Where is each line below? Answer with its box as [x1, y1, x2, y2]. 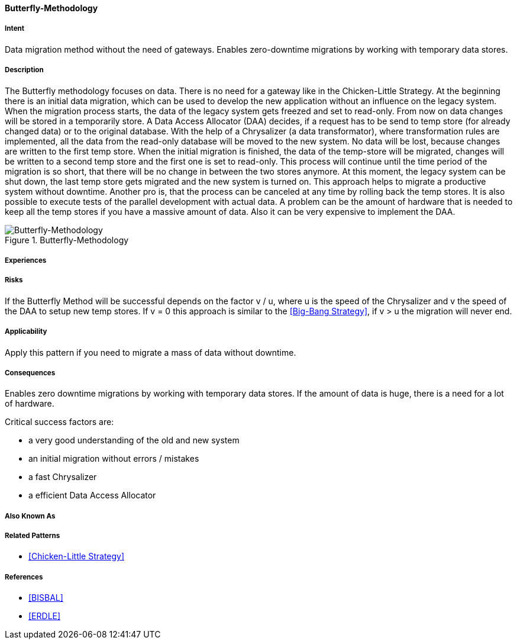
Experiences [5, 256, 47, 265]
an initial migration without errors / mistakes [28, 453, 199, 464]
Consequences [5, 368, 56, 377]
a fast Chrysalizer [28, 472, 97, 482]
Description [5, 66, 44, 75]
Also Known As [5, 511, 56, 520]
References [5, 572, 43, 581]
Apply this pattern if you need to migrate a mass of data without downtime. [5, 347, 296, 358]
